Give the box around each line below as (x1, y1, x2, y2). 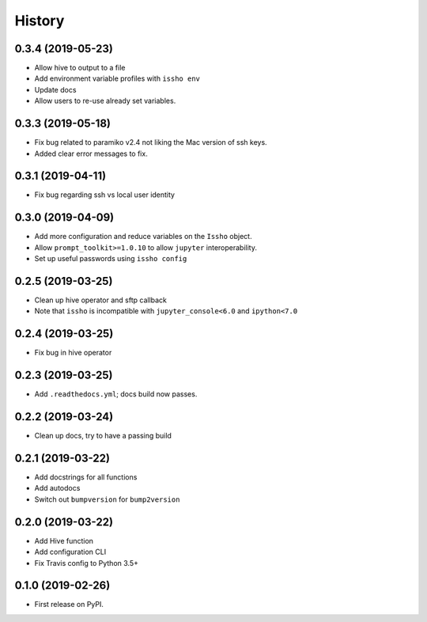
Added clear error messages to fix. (34, 149, 148, 158)
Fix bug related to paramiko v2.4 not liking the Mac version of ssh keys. (34, 138, 268, 147)
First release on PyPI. (34, 600, 104, 609)
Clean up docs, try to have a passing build (34, 431, 172, 441)
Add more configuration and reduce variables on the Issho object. (34, 232, 252, 241)
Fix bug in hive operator (34, 348, 112, 358)
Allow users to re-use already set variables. (34, 96, 176, 106)
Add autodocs (34, 484, 81, 493)
